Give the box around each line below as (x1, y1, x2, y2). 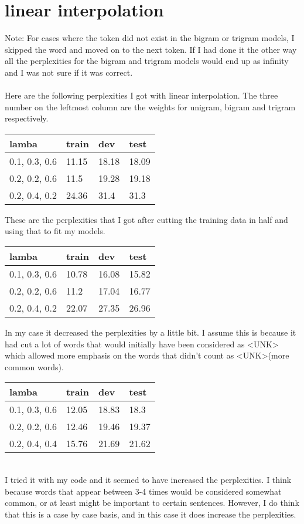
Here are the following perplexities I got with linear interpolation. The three (5, 89, 278, 102)
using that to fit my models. (5, 225, 105, 237)
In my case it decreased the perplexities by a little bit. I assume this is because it (5, 326, 296, 339)
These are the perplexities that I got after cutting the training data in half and (5, 213, 288, 225)
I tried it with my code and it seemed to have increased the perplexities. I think (5, 474, 292, 486)
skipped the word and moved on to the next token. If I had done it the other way (5, 43, 297, 55)
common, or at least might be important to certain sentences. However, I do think (5, 496, 299, 509)
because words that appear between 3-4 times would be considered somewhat (5, 485, 282, 497)
